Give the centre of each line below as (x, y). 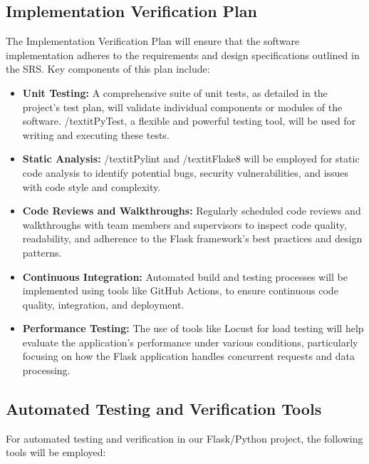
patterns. (42, 252)
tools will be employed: (56, 452)
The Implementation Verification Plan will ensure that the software (153, 41)
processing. (46, 370)
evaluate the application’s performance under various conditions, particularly (190, 342)
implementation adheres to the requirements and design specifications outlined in (183, 55)
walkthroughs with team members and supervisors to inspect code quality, (184, 224)
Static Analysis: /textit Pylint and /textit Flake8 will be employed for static (191, 159)
